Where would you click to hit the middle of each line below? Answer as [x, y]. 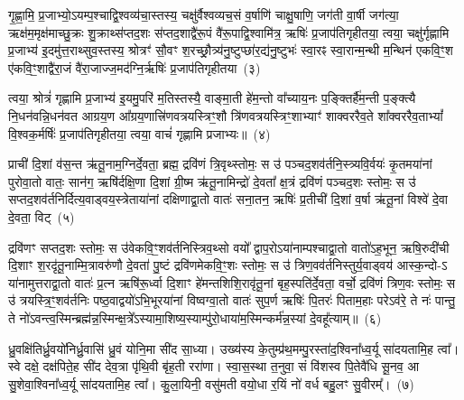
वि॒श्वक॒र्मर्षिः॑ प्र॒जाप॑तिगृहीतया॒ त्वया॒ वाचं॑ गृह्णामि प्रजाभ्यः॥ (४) [139, 133]
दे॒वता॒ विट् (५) [42, 216]
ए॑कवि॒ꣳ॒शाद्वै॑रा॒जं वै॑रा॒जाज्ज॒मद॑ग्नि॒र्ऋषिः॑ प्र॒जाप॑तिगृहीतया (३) [135, 67]
